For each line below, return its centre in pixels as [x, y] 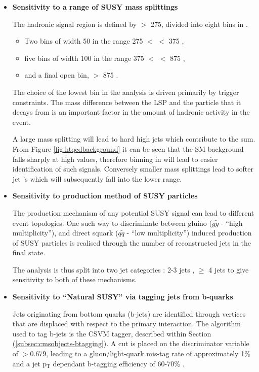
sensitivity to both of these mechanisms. [75, 279]
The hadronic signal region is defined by [75, 24]
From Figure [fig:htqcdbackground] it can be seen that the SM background [128, 148]
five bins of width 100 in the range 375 [84, 58]
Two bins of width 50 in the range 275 [84, 41]
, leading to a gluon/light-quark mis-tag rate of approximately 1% [148, 353]
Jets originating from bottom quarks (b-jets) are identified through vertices [129, 313]
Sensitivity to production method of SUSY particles [105, 196]
